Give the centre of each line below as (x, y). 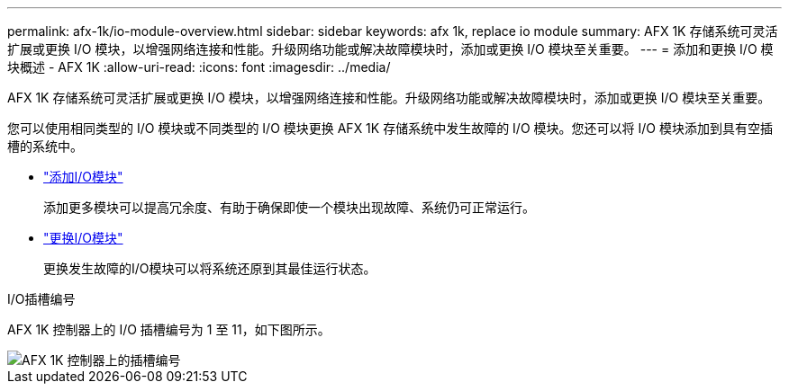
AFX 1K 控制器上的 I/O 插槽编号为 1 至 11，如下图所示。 (169, 329)
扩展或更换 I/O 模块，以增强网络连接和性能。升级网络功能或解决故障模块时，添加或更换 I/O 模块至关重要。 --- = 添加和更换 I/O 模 (390, 49)
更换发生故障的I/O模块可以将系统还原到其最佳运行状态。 (210, 268)
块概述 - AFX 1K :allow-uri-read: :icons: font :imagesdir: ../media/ (199, 67)
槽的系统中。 (45, 146)
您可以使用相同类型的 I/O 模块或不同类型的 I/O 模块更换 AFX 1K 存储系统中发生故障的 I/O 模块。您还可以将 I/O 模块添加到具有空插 (390, 128)
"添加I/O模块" (83, 177)
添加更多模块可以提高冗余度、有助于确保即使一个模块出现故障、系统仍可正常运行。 (289, 207)
